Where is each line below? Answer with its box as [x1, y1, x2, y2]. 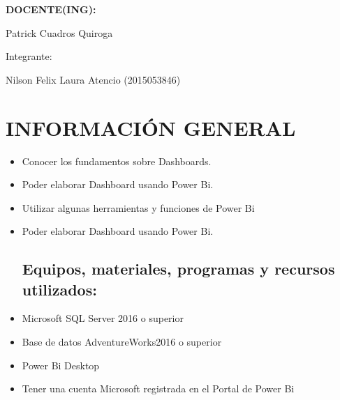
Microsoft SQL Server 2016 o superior [22, 311, 184, 325]
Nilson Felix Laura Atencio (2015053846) [6, 72, 181, 86]
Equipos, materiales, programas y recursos [22, 258, 335, 279]
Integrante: [6, 49, 52, 63]
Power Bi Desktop [22, 357, 100, 372]
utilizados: [22, 278, 97, 300]
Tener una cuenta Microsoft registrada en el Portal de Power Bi [22, 381, 295, 396]
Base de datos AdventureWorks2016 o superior [22, 334, 222, 349]
